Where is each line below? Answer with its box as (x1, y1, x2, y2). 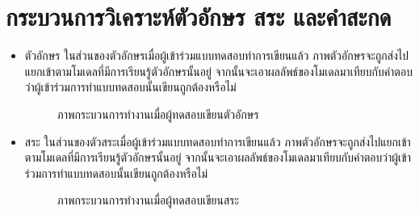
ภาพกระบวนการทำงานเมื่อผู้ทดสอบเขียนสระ (57, 192, 240, 209)
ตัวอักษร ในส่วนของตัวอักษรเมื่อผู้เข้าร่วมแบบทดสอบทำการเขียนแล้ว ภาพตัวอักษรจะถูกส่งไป (24, 47, 409, 64)
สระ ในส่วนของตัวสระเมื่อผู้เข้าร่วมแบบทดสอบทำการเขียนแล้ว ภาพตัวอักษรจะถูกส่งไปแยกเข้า (24, 133, 411, 150)
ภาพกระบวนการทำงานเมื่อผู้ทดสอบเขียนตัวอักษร (57, 105, 259, 122)
